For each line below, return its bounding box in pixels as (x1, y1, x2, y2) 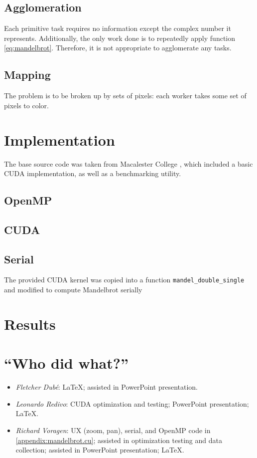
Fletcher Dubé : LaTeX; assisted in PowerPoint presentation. (15, 382, 198, 392)
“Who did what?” (4, 353, 128, 373)
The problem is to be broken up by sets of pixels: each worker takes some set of (4, 90, 247, 101)
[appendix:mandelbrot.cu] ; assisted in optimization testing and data (15, 435, 222, 445)
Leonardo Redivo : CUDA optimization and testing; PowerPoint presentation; (15, 398, 249, 409)
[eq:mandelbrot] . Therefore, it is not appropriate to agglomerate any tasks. (4, 42, 232, 53)
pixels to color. (4, 100, 49, 110)
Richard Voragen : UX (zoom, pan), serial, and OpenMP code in (15, 425, 211, 435)
